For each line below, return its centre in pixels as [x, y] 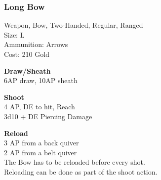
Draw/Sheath [27, 70]
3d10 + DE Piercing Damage [48, 116]
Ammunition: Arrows [36, 44]
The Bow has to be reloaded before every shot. [75, 162]
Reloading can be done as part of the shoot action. [81, 171]
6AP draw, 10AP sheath [41, 80]
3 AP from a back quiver [41, 143]
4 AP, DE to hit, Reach [40, 107]
